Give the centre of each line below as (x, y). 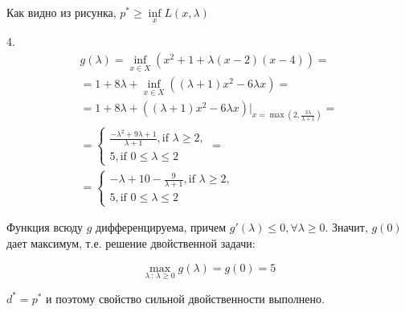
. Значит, (346, 227)
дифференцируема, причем (161, 227)
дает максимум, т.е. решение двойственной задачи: (131, 243)
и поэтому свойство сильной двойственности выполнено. (185, 298)
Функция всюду (45, 227)
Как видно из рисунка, (61, 12)
